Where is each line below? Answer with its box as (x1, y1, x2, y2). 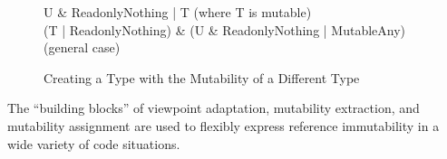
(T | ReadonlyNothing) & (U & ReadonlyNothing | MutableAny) (44, 20, 406, 39)
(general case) (44, 38, 121, 57)
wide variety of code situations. (7, 134, 180, 153)
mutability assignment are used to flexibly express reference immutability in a (7, 116, 440, 135)
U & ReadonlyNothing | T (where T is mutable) (44, 3, 312, 21)
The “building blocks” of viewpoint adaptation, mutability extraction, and (7, 98, 420, 117)
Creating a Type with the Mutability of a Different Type (44, 68, 360, 87)
